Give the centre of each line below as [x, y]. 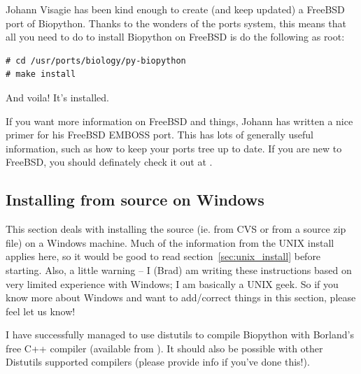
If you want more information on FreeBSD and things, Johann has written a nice [179, 121]
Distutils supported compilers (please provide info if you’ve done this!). [158, 362]
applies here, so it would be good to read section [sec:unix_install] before [163, 256]
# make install [41, 74]
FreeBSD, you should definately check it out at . [109, 162]
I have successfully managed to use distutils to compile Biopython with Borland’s [180, 335]
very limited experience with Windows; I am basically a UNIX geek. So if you [172, 283]
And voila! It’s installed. [57, 97]
